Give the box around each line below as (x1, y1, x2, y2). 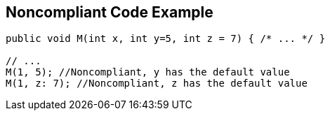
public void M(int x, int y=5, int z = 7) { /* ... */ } (6, 33, 326, 45)
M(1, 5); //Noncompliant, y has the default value (6, 66, 290, 78)
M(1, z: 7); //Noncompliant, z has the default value (6, 78, 308, 89)
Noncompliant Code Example (6, 3, 213, 21)
